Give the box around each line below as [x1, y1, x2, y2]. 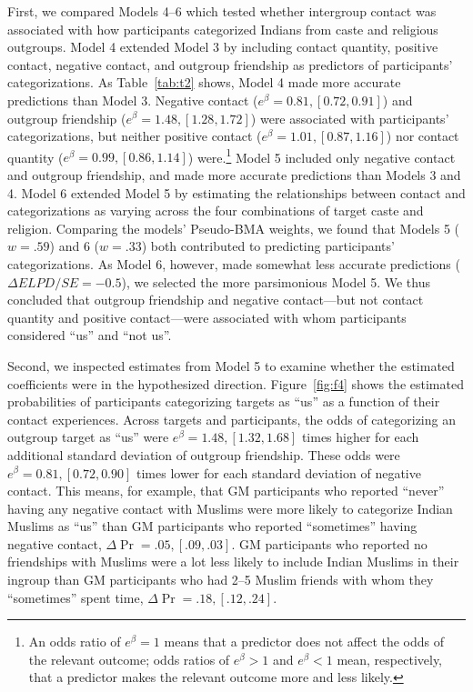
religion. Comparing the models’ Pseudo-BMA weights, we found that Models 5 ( [7, 218, 459, 237]
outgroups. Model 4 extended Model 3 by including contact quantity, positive [7, 37, 438, 56]
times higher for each [301, 427, 419, 446]
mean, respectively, [337, 649, 443, 668]
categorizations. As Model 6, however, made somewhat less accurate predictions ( [7, 254, 460, 273]
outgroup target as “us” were [7, 427, 169, 446]
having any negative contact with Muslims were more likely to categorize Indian [7, 498, 453, 517]
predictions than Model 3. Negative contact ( [7, 90, 258, 109]
